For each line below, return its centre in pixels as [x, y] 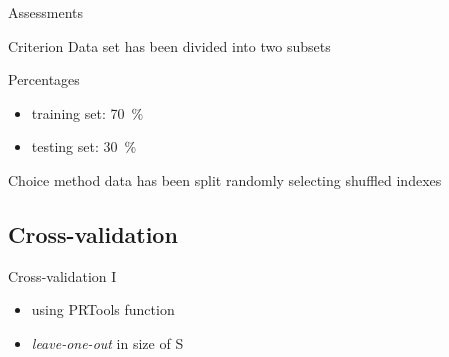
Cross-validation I [62, 275]
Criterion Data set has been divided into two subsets [169, 45]
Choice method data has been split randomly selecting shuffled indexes [225, 179]
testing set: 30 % [84, 146]
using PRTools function [103, 309]
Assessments [46, 12]
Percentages [44, 79]
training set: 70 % [87, 112]
